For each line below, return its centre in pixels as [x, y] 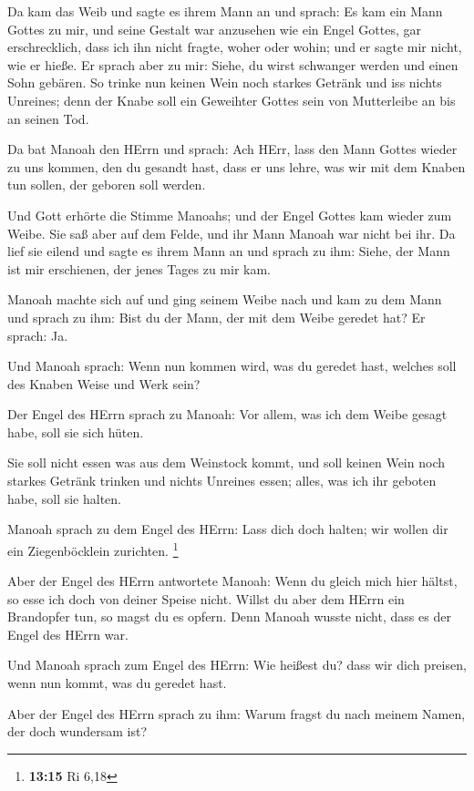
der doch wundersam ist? [77, 731]
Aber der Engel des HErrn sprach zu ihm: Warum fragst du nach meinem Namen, [237, 713]
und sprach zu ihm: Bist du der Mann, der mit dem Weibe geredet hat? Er [216, 317]
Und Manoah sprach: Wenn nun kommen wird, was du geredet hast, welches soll [232, 366]
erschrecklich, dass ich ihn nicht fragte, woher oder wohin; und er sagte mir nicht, [235, 47]
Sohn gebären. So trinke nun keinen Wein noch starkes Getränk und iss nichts [225, 82]
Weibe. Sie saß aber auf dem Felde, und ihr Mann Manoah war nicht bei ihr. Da [232, 233]
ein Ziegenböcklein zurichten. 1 [93, 549]
